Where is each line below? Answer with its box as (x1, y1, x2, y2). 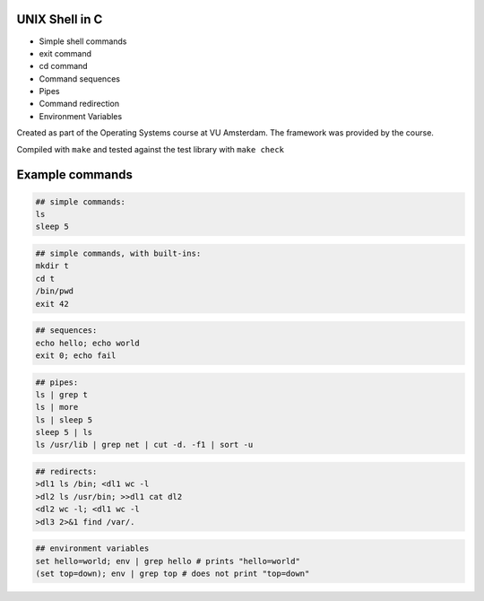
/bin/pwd (35, 286, 74, 296)
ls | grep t (35, 389, 89, 399)
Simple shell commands (39, 36, 127, 47)
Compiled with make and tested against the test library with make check (16, 144, 285, 154)
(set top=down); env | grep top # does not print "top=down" (35, 568, 310, 579)
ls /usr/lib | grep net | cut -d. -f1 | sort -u (35, 440, 254, 450)
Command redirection (39, 99, 120, 109)
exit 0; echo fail (35, 350, 117, 361)
